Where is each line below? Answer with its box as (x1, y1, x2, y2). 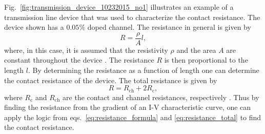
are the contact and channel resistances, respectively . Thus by (63, 91, 259, 102)
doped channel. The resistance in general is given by (87, 22, 251, 32)
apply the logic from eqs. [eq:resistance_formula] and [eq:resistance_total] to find (4, 111, 261, 122)
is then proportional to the (164, 54, 248, 65)
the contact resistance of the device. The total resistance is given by (4, 74, 217, 85)
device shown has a (4, 22, 64, 32)
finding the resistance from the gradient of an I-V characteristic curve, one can (4, 102, 251, 112)
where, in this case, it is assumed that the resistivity (4, 44, 168, 55)
